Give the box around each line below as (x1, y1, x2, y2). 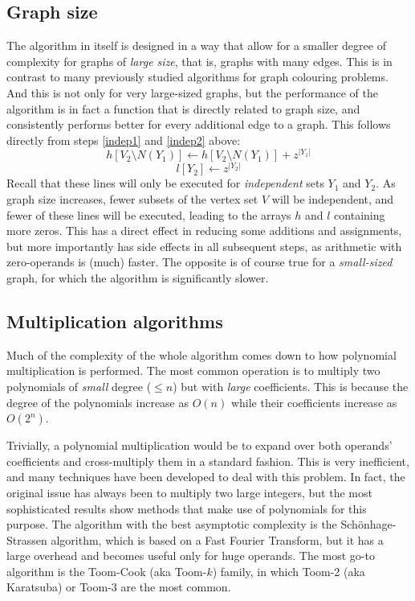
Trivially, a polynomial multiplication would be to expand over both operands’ (6, 437, 393, 454)
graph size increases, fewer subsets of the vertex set (6, 190, 258, 207)
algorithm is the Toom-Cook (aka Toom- (6, 562, 207, 579)
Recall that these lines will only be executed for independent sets (6, 175, 324, 191)
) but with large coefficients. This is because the (173, 377, 409, 394)
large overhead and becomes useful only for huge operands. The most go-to (6, 547, 375, 564)
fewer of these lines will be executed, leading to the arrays (6, 206, 291, 223)
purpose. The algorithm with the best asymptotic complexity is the (6, 516, 337, 533)
